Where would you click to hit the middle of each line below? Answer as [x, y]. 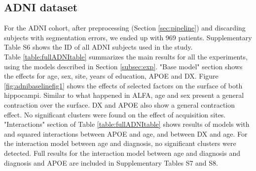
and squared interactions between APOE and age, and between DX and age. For [126, 133]
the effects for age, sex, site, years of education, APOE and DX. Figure [111, 76]
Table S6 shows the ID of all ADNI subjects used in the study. [98, 47]
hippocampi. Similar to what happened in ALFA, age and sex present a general [124, 95]
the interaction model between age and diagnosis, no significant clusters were [120, 143]
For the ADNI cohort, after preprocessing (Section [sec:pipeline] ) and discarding [125, 28]
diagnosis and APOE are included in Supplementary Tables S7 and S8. [111, 162]
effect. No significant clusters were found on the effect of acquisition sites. [115, 114]
